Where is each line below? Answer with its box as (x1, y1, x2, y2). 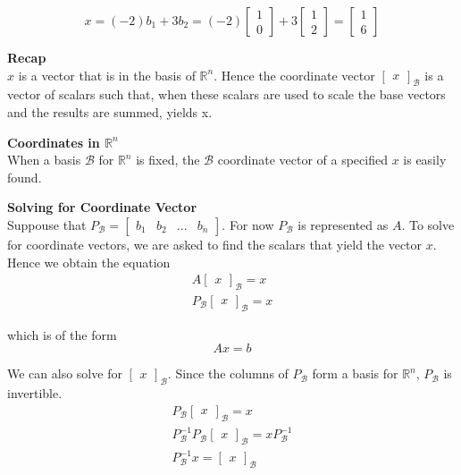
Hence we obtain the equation (7, 252, 171, 271)
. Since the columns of (167, 364, 289, 383)
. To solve (401, 215, 455, 233)
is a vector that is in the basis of (18, 65, 196, 84)
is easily (403, 150, 447, 169)
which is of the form (7, 325, 117, 344)
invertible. (7, 384, 63, 403)
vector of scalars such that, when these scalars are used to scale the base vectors (7, 85, 446, 104)
